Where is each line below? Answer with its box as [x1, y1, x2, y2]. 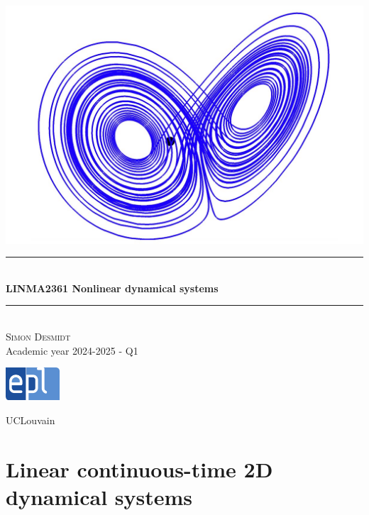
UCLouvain [6, 412, 55, 427]
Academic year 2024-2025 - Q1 [6, 343, 138, 358]
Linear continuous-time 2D [6, 454, 273, 483]
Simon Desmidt [6, 329, 71, 344]
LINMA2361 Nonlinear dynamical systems [6, 280, 219, 295]
